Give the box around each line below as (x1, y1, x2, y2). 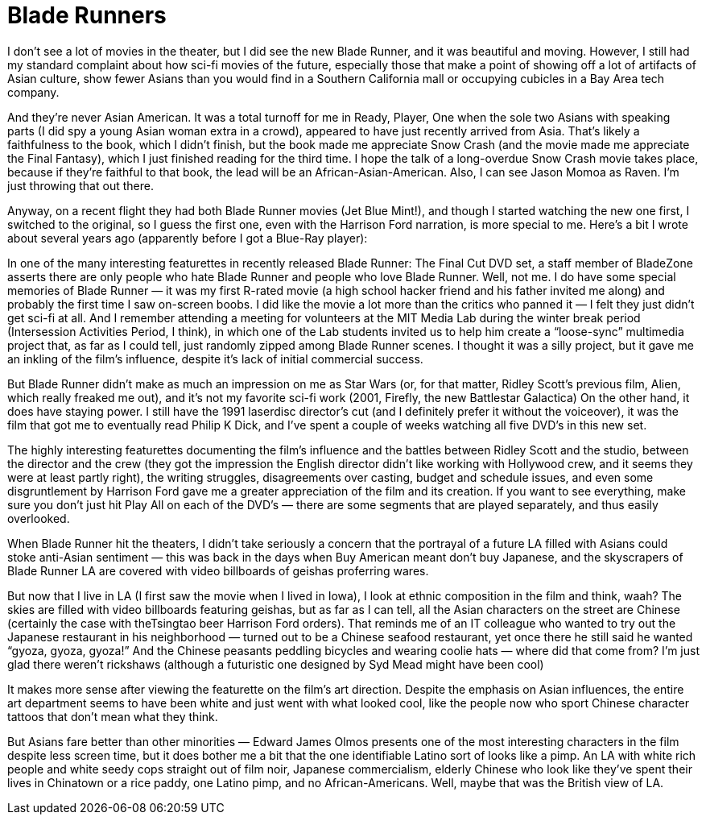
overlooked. (7, 511, 70, 525)
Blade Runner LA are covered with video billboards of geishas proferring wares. (7, 563, 429, 578)
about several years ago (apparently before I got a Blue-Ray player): (7, 230, 368, 245)
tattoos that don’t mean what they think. (7, 709, 218, 724)
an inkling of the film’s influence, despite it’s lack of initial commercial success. (7, 351, 423, 366)
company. (7, 85, 60, 99)
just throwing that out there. (7, 178, 154, 193)
